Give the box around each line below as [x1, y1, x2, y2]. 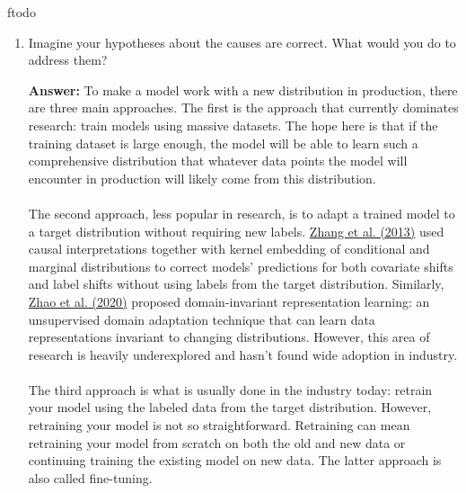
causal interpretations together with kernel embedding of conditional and [28, 239, 430, 258]
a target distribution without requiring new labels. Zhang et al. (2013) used [28, 221, 444, 240]
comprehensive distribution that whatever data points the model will [28, 151, 408, 170]
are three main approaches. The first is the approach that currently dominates [28, 98, 459, 117]
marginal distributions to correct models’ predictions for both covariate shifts [28, 256, 453, 275]
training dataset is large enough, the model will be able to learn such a [28, 133, 418, 152]
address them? [28, 50, 108, 69]
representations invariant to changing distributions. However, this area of [28, 327, 430, 346]
